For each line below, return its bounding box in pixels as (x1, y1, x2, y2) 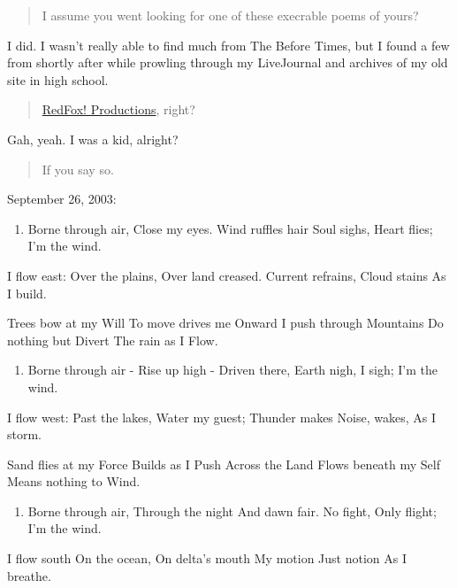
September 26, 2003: (7, 190, 117, 208)
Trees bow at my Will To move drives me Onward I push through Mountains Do (7, 313, 444, 332)
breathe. (7, 566, 51, 584)
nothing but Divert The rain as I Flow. (7, 330, 218, 349)
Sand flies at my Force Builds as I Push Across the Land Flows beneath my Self (7, 454, 440, 473)
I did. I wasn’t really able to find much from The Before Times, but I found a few (7, 35, 450, 54)
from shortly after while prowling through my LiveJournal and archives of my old (7, 53, 448, 72)
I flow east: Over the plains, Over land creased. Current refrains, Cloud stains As (7, 266, 446, 284)
